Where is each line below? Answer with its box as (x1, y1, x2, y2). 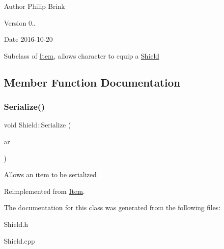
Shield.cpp (4, 235, 35, 246)
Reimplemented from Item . (4, 186, 85, 196)
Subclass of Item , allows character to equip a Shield (4, 50, 160, 61)
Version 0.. (4, 17, 36, 28)
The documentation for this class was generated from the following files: (4, 202, 221, 213)
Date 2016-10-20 (4, 34, 53, 44)
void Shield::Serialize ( (4, 120, 71, 130)
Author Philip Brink (4, 1, 65, 11)
